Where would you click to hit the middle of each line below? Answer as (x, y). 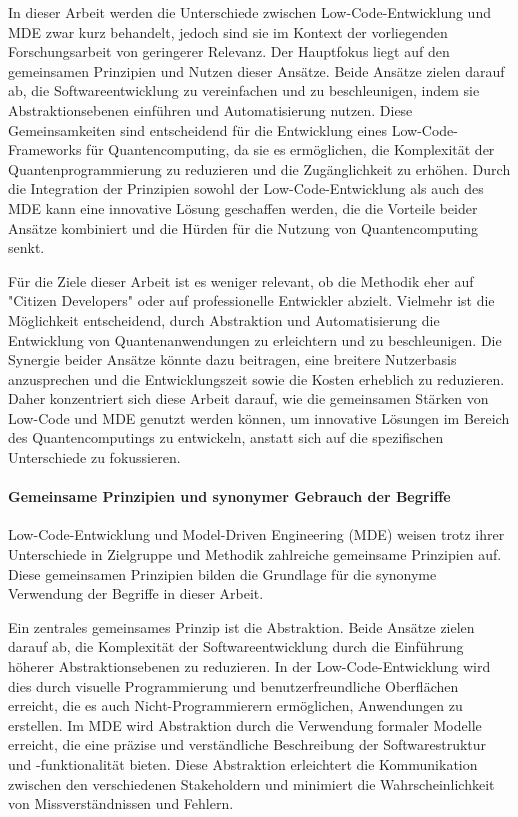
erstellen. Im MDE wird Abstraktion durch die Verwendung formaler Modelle (245, 724)
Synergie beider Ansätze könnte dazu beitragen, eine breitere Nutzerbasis (232, 359)
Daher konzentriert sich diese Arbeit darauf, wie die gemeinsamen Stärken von (248, 398)
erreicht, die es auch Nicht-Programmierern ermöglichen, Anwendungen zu (235, 705)
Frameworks (45, 149)
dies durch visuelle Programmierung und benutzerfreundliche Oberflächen (233, 685)
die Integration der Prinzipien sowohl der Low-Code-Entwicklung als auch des (246, 188)
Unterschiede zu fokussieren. (94, 457)
